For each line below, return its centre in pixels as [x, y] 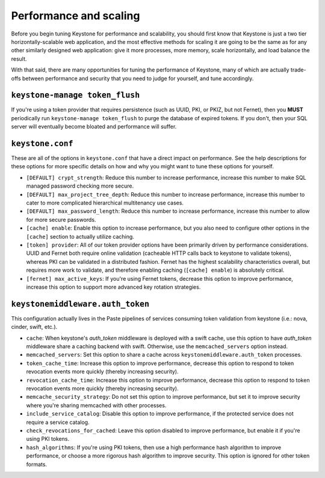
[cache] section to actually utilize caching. [80, 236]
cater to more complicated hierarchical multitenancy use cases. [105, 203]
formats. [37, 464]
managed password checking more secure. [80, 186]
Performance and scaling [76, 16]
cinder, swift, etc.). [34, 327]
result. [19, 59]
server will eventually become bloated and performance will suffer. [94, 127]
